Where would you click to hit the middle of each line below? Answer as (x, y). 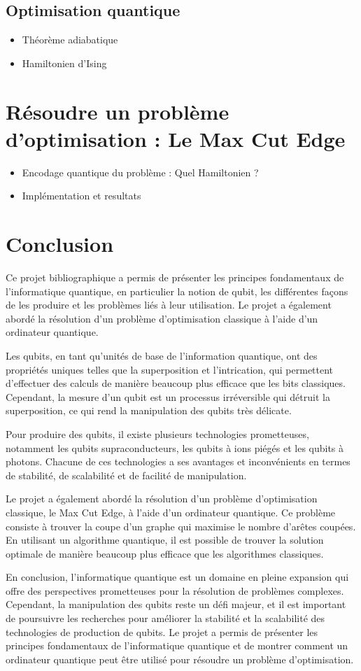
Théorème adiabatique (70, 40)
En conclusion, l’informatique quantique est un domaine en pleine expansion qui (177, 577)
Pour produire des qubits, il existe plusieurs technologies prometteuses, (157, 433)
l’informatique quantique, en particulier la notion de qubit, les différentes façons (177, 291)
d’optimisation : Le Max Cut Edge (176, 138)
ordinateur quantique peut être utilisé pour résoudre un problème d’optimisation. (180, 659)
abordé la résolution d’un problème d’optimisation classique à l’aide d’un (162, 318)
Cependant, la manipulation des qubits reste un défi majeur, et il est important (176, 604)
